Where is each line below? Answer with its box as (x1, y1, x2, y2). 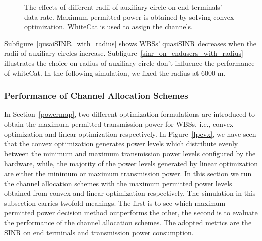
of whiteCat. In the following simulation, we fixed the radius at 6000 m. (4, 67, 226, 78)
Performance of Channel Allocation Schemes (4, 89, 188, 102)
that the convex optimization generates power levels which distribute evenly (4, 138, 238, 149)
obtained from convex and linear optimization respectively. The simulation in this (4, 188, 256, 198)
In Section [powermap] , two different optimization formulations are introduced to (4, 109, 255, 119)
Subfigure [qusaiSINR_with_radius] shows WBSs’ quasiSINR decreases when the (4, 38, 257, 48)
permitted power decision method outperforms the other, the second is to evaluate (4, 207, 258, 218)
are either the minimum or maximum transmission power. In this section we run (4, 168, 252, 178)
